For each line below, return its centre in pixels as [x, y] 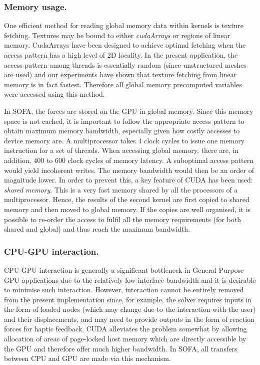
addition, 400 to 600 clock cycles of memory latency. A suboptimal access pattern [129, 160]
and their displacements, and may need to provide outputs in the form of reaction [129, 319]
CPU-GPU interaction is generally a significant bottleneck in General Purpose [124, 269]
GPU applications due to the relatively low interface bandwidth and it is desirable [130, 280]
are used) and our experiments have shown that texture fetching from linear [120, 74]
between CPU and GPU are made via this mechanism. [87, 358]
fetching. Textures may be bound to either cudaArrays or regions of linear [117, 35]
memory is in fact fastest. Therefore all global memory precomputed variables [123, 84]
